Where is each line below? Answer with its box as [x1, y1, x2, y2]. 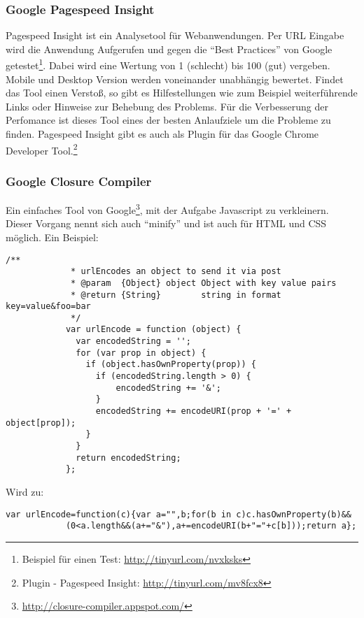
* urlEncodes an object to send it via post [71, 266, 281, 277]
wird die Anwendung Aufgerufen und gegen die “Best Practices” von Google [6, 41, 332, 56]
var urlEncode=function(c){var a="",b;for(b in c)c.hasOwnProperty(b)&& [6, 509, 351, 519]
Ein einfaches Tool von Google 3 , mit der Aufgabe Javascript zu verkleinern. [6, 201, 329, 217]
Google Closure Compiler [6, 172, 152, 189]
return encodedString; [76, 452, 181, 463]
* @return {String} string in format [71, 289, 281, 300]
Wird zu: [6, 484, 44, 498]
